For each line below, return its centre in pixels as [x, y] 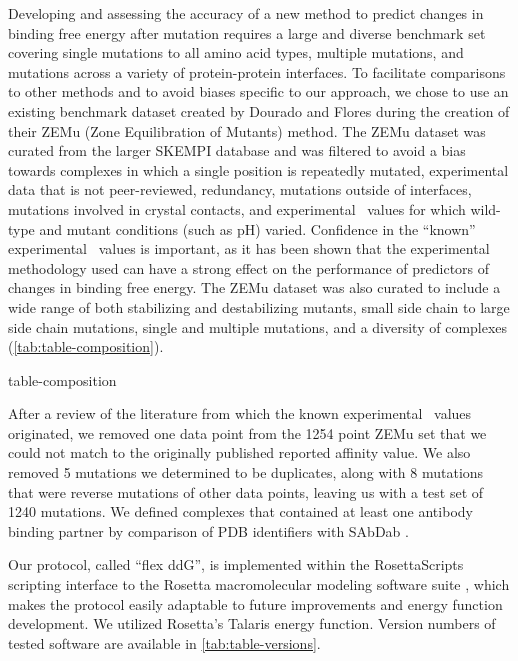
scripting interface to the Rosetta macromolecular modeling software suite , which [259, 584]
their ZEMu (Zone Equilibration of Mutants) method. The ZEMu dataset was [247, 130]
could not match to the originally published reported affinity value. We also [239, 452]
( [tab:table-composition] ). [86, 346]
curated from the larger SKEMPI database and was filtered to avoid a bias [237, 150]
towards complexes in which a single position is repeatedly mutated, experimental [258, 169]
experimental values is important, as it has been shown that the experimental [249, 248]
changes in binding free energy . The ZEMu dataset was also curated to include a [254, 287]
